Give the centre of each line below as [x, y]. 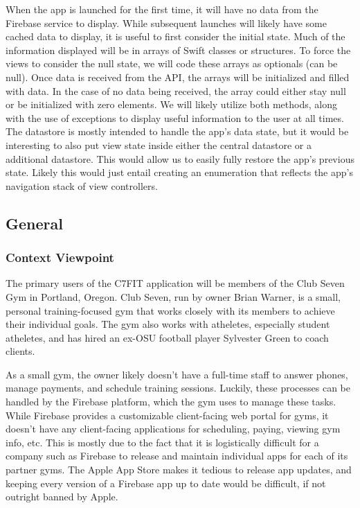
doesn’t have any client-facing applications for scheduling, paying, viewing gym [173, 429]
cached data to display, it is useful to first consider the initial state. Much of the [175, 36]
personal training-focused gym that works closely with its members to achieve [170, 310]
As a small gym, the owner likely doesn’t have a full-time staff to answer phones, [177, 374]
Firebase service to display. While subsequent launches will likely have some [166, 23]
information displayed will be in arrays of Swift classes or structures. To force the [178, 50]
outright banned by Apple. [62, 497]
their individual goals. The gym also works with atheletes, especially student [168, 324]
